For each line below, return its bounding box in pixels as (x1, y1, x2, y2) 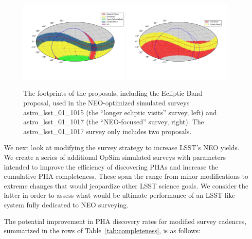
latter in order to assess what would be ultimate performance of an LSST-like (4, 190, 235, 200)
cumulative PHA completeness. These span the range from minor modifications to (4, 171, 248, 181)
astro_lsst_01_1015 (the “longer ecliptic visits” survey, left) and (23, 107, 217, 117)
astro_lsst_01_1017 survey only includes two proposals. (23, 126, 192, 136)
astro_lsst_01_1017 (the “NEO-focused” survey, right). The (23, 117, 204, 127)
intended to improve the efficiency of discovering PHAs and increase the (4, 161, 218, 171)
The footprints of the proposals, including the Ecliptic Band (23, 88, 202, 98)
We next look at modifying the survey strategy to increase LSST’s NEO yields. (4, 142, 239, 153)
